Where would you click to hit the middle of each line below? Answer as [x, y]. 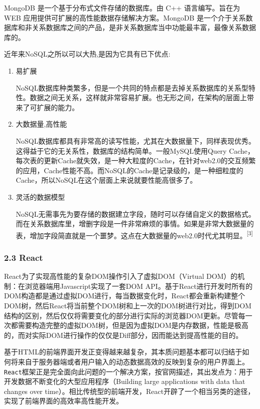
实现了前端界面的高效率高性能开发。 [63, 401]
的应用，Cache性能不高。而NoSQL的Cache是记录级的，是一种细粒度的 [129, 170]
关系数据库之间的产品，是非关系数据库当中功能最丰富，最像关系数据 [144, 27]
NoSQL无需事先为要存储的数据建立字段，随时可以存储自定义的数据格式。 [135, 214]
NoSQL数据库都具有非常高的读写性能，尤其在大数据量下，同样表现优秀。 [135, 140]
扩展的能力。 [58, 107]
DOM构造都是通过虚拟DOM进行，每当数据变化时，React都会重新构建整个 [125, 296]
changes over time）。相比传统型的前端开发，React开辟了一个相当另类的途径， [129, 391]
